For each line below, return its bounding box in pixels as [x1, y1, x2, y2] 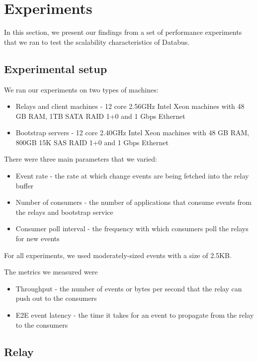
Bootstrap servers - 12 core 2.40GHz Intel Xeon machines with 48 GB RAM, [15, 127, 250, 138]
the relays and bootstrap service [15, 206, 113, 217]
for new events [15, 233, 60, 244]
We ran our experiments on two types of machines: [4, 84, 159, 94]
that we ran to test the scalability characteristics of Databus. [4, 36, 190, 47]
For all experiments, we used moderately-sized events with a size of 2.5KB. [4, 250, 232, 260]
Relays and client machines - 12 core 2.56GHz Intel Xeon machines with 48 [15, 101, 245, 111]
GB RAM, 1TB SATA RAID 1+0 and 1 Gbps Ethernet [15, 110, 185, 121]
